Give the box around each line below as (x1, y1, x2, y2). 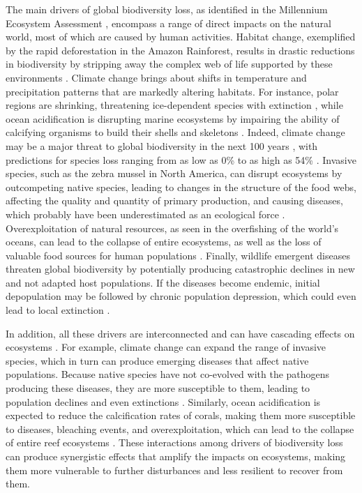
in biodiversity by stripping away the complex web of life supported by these (6, 56, 333, 71)
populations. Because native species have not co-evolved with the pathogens (6, 367, 330, 381)
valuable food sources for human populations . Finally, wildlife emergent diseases (6, 248, 350, 262)
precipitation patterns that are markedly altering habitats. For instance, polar (6, 84, 339, 98)
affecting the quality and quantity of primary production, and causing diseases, (6, 193, 343, 208)
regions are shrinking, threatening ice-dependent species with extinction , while (6, 98, 343, 112)
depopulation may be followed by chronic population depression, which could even (6, 289, 356, 303)
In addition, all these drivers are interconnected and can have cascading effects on (6, 326, 355, 340)
